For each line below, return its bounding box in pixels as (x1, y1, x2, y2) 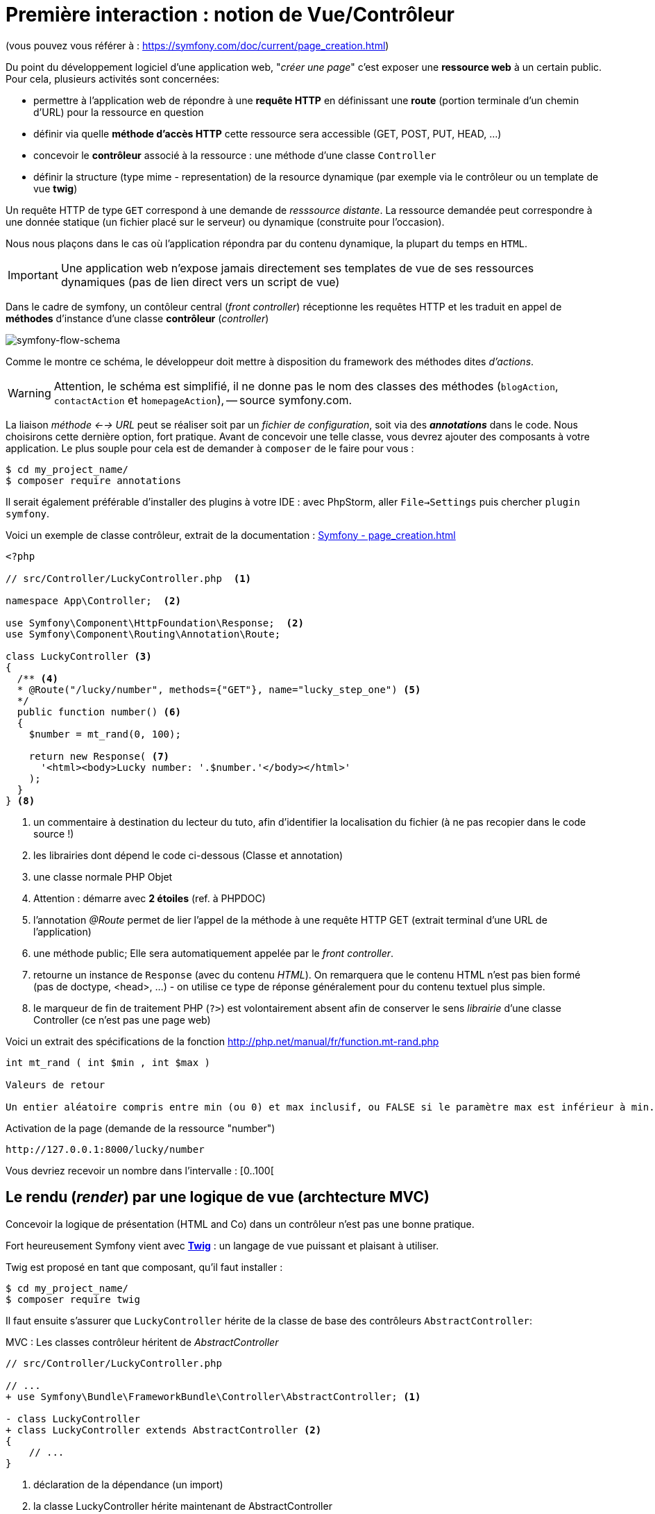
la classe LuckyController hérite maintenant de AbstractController (33, 1499, 332, 1512)
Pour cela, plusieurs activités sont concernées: (6, 72, 220, 85)
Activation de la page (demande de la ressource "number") (6, 1122, 275, 1134)
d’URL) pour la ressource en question (33, 106, 204, 118)
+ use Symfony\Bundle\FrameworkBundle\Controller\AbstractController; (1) (6, 1390, 421, 1402)
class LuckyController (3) (6, 650, 152, 662)
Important (8, 267, 58, 282)
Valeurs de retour (6, 1079, 105, 1090)
